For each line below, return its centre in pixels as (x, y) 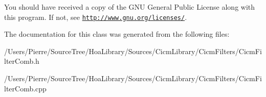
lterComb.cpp (25, 88)
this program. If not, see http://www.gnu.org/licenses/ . (96, 17)
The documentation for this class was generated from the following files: (117, 34)
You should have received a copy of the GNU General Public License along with (130, 7)
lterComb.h (22, 61)
